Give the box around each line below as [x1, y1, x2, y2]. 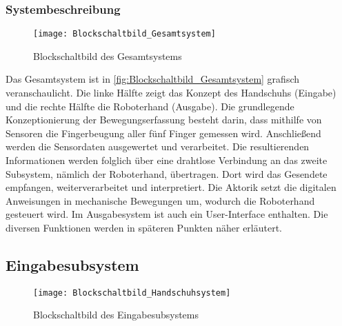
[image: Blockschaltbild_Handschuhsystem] [33, 287, 231, 298]
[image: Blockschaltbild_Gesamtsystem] [33, 29, 216, 39]
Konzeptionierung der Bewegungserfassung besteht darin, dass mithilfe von [6, 112, 322, 127]
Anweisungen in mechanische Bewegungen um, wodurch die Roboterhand [6, 193, 315, 207]
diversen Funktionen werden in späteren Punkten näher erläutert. [6, 221, 283, 234]
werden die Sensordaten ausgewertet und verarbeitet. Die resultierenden [6, 139, 310, 154]
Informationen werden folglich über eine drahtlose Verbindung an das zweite [6, 153, 328, 167]
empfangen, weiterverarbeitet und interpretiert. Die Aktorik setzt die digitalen [6, 180, 336, 194]
